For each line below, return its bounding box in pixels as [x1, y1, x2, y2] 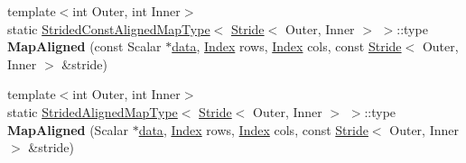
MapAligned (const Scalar [7, 37, 162, 56]
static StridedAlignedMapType [7, 102, 178, 121]
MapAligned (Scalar [7, 120, 128, 139]
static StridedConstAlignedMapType [7, 19, 210, 38]
